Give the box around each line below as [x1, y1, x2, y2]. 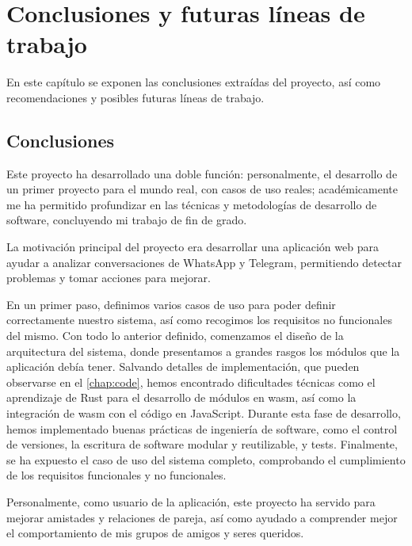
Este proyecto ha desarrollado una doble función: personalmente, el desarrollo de [6, 165, 398, 181]
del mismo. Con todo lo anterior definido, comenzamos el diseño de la [6, 327, 344, 344]
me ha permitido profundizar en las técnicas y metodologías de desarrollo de [6, 196, 377, 212]
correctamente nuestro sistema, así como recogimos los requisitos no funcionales [6, 311, 392, 328]
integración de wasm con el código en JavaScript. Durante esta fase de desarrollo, [6, 405, 401, 422]
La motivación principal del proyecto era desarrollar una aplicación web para [6, 239, 379, 255]
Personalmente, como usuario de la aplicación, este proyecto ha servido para [6, 493, 376, 510]
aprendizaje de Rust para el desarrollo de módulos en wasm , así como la [6, 389, 357, 406]
